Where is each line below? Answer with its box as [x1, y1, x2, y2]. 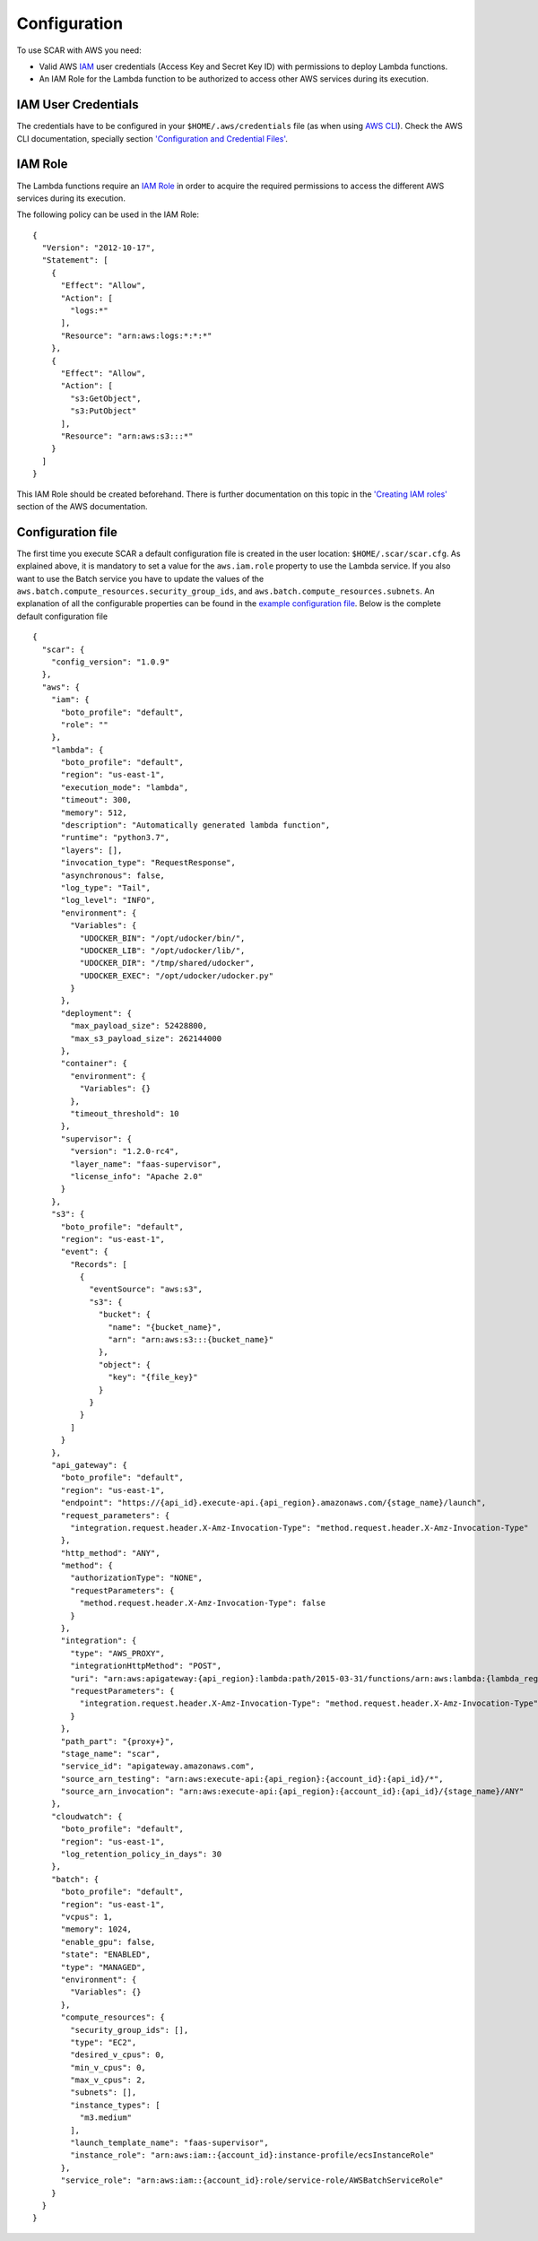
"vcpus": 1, [60, 1912, 114, 1922]
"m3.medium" [79, 2113, 133, 2123]
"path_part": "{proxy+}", [60, 1736, 175, 1746]
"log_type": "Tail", [60, 882, 152, 892]
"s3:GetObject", [70, 393, 142, 404]
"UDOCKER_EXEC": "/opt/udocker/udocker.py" [79, 970, 273, 981]
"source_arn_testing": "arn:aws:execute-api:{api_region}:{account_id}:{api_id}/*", [60, 1774, 444, 1784]
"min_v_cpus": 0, [70, 2063, 147, 2072]
